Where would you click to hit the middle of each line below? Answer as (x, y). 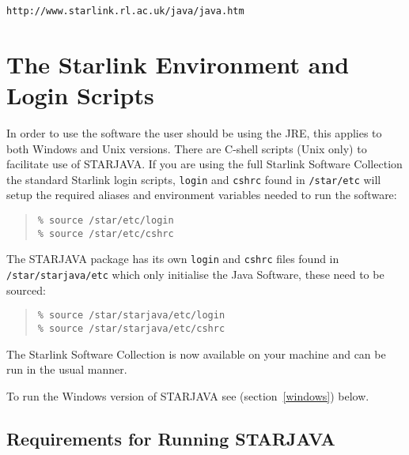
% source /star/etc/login (106, 220)
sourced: (26, 290)
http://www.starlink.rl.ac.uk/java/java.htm (125, 11)
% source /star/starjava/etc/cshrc (131, 328)
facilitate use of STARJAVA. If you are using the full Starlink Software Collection (204, 164)
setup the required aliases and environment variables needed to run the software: (202, 195)
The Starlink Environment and (178, 64)
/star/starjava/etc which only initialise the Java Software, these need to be (195, 274)
